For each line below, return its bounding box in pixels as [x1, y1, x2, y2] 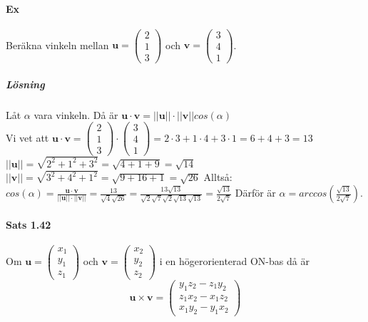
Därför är [235, 185, 276, 200]
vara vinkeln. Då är [34, 107, 118, 122]
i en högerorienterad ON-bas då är [159, 253, 310, 268]
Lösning [6, 76, 45, 91]
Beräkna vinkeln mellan [6, 37, 109, 52]
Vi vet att [6, 130, 49, 145]
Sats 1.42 [6, 217, 51, 232]
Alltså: [203, 170, 232, 185]
